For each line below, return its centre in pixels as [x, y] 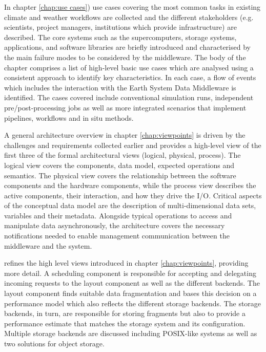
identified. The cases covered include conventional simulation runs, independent [129, 97]
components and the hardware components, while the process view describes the [130, 185]
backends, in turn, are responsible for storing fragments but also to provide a [125, 313]
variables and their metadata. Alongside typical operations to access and [118, 215]
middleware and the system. [48, 245]
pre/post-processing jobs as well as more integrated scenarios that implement [125, 107]
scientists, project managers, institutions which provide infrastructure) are [120, 27]
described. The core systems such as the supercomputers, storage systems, [120, 37]
